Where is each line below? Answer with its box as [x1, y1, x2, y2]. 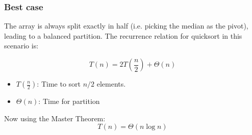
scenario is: [4, 40, 39, 51]
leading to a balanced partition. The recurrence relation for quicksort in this [4, 30, 242, 41]
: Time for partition [38, 96, 100, 106]
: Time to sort [37, 78, 81, 89]
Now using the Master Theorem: [4, 113, 106, 123]
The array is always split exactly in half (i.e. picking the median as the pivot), [4, 20, 248, 31]
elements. [96, 78, 126, 89]
